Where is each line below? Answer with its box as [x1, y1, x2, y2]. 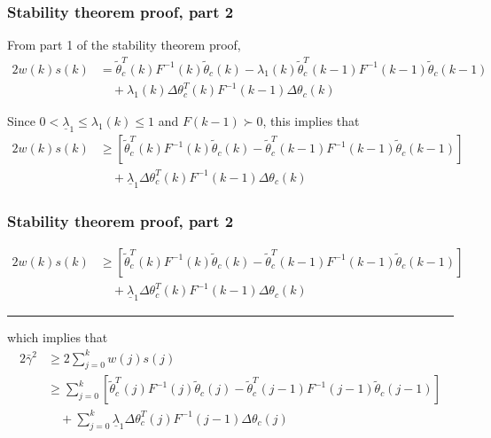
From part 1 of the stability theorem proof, [7, 35, 241, 54]
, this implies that [262, 112, 360, 130]
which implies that [7, 328, 108, 347]
